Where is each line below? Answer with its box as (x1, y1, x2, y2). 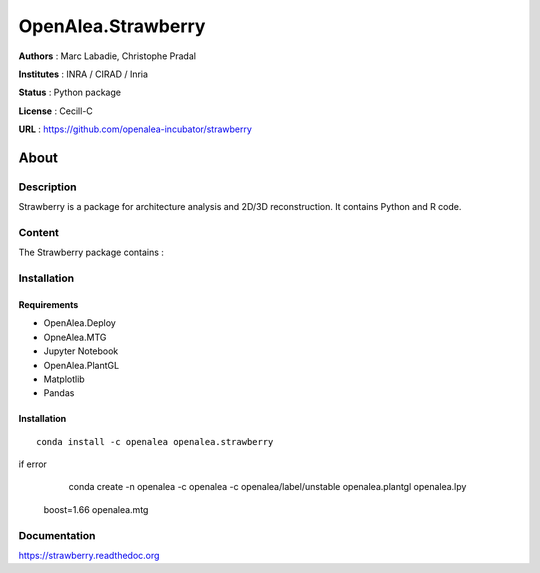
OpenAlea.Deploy (43, 317, 117, 329)
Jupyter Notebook (43, 345, 119, 357)
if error (18, 458, 47, 470)
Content (18, 226, 60, 240)
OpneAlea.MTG (43, 331, 107, 343)
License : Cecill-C (18, 105, 94, 117)
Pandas (43, 387, 75, 399)
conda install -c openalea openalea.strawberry (36, 436, 274, 447)
